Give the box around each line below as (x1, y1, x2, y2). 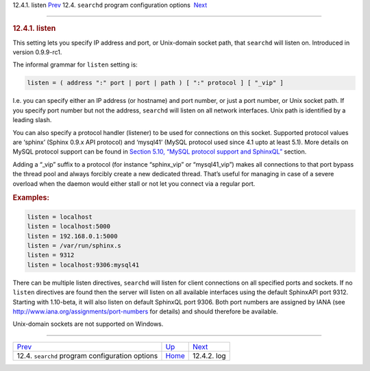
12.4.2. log (192, 350, 226, 360)
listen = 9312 (27, 251, 75, 259)
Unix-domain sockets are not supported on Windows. (12, 320, 164, 328)
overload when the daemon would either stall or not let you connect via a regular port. (12, 179, 256, 188)
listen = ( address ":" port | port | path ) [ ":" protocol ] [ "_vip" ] (27, 79, 284, 87)
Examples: (12, 193, 50, 202)
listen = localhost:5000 (27, 223, 111, 230)
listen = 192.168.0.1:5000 (27, 232, 118, 240)
